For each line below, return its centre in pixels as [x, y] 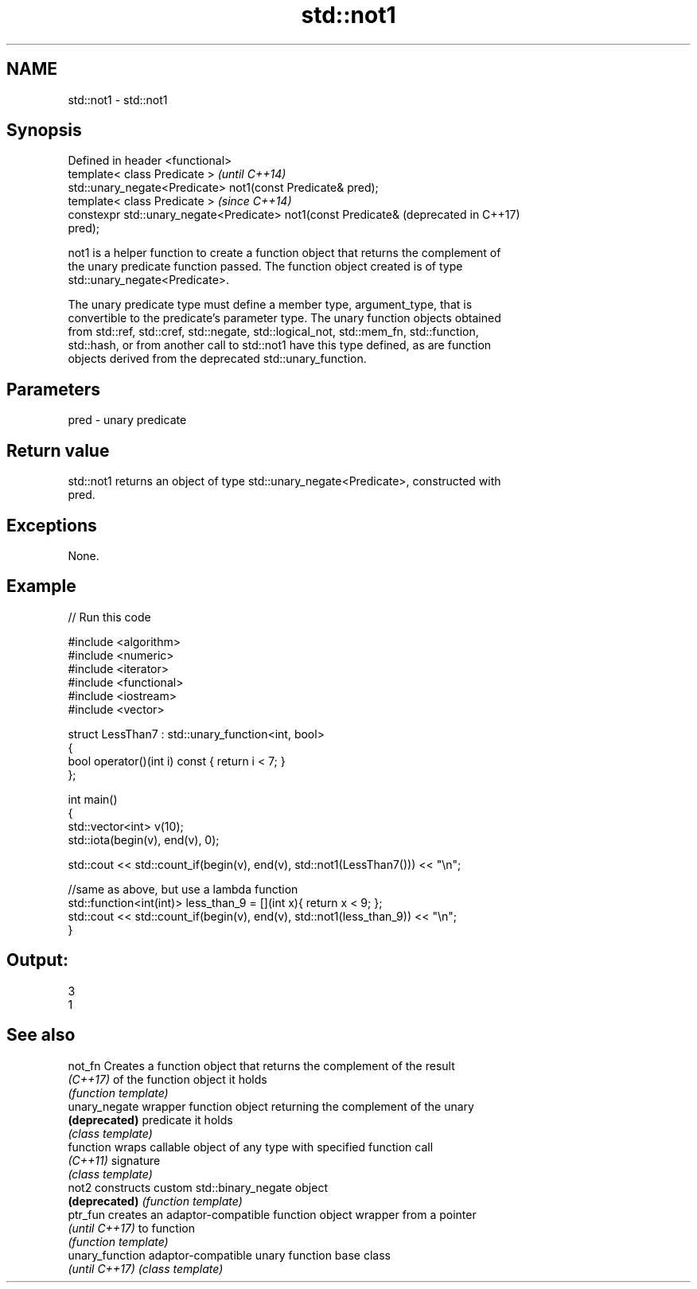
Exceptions [52, 525]
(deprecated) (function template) [155, 1201]
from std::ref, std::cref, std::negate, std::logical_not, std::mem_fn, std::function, [273, 332]
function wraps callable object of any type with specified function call [251, 1147]
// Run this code [109, 617]
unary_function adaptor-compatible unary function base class [229, 1255]
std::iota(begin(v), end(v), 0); [144, 839]
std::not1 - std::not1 [118, 99]
